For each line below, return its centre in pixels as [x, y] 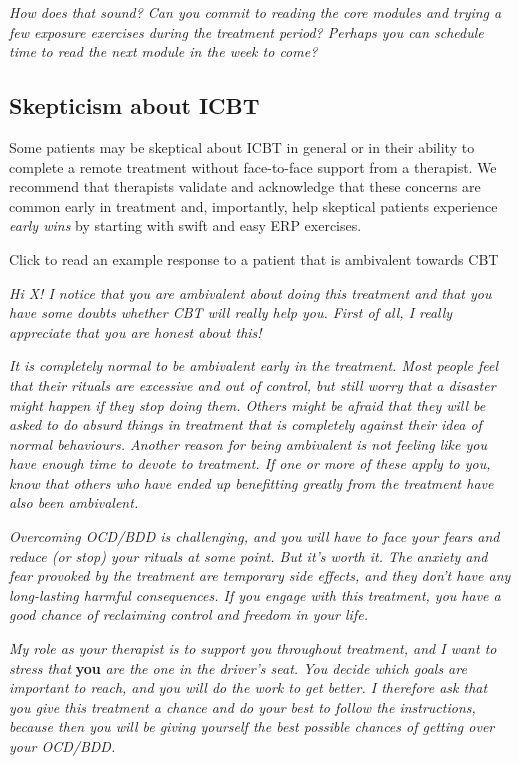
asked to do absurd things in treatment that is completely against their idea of [245, 424]
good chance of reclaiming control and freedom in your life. [188, 614]
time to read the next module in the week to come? [163, 51]
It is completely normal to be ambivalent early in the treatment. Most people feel [254, 365]
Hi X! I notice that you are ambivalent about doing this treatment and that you [250, 292]
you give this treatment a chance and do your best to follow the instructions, [242, 706]
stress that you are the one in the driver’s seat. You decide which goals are [238, 667]
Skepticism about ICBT [134, 105]
